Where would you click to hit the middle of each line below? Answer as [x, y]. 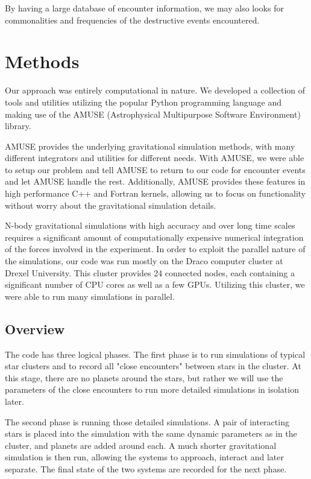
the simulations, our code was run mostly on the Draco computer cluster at [144, 261]
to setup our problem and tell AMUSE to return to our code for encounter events [155, 169]
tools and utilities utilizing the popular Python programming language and [143, 102]
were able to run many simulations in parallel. [90, 296]
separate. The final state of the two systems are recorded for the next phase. [146, 468]
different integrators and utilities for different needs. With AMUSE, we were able [155, 158]
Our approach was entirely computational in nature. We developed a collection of [155, 90]
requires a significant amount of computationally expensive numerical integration [154, 237]
